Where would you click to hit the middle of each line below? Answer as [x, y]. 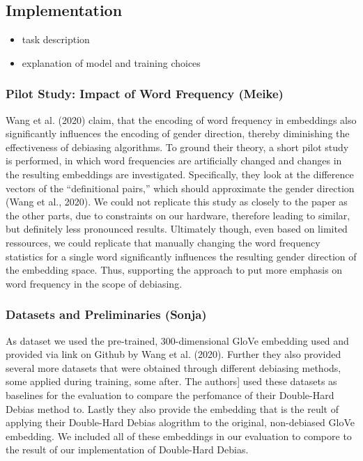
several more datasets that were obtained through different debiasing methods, [173, 367]
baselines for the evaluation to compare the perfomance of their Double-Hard [170, 394]
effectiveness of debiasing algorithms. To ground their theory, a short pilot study [177, 147]
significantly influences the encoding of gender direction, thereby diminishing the [178, 133]
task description [56, 39]
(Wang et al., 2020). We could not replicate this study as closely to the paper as [177, 202]
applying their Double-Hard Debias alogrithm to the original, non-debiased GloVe [180, 422]
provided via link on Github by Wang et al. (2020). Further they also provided [173, 354]
